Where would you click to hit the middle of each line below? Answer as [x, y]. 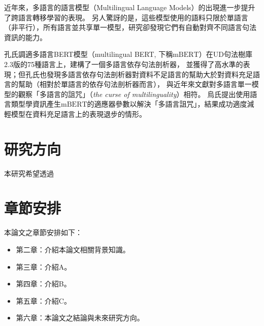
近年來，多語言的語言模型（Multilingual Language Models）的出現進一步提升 [130, 7]
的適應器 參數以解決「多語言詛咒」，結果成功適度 [167, 104]
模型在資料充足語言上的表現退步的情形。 [78, 113]
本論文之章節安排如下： [43, 232]
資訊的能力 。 [25, 37]
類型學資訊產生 [36, 104]
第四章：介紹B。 [43, 284]
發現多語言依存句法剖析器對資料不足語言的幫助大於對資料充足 [150, 74]
